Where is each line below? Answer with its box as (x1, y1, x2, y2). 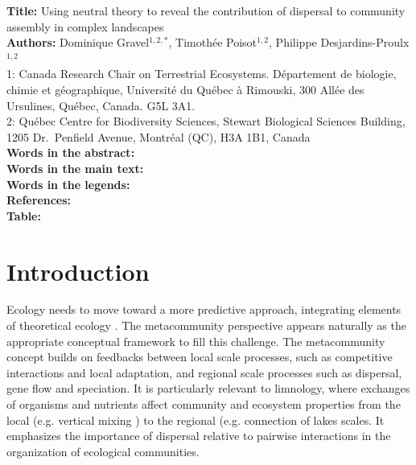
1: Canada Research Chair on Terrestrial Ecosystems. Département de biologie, (6, 65, 397, 82)
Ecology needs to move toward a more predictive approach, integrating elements (6, 301, 402, 318)
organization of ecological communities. (6, 442, 200, 459)
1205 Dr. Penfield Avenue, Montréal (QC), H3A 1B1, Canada (6, 128, 311, 145)
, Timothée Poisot (168, 34, 257, 51)
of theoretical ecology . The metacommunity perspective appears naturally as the (6, 317, 406, 334)
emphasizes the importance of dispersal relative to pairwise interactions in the (6, 427, 391, 444)
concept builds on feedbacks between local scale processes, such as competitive (6, 348, 393, 365)
